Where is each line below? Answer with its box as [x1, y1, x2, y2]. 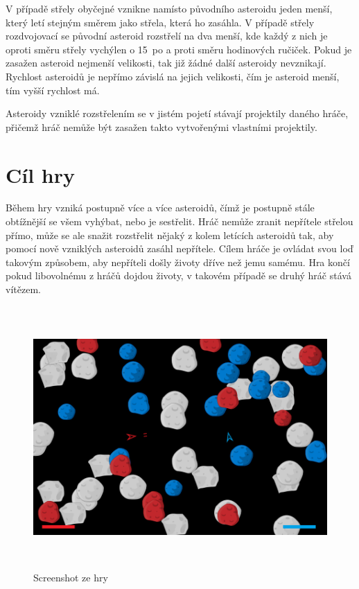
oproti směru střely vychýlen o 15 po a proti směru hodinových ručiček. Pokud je [6, 42, 352, 56]
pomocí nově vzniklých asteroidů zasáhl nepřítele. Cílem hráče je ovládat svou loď [6, 241, 353, 256]
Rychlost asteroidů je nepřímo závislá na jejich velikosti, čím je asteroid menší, [6, 69, 340, 83]
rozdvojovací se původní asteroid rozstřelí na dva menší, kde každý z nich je [6, 28, 328, 43]
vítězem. [6, 282, 41, 297]
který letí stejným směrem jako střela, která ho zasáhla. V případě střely [6, 15, 315, 29]
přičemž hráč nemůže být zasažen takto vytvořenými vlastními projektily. [6, 119, 317, 134]
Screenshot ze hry [33, 570, 108, 585]
